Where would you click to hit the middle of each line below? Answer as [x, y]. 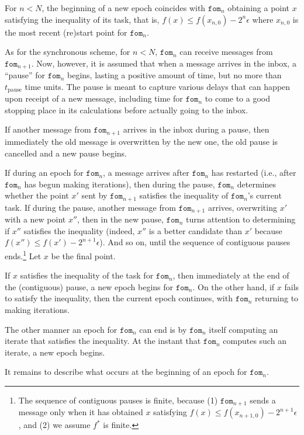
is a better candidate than [195, 230]
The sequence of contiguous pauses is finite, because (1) [118, 400]
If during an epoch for [44, 173]
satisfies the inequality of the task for [87, 275]
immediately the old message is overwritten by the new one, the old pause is [141, 141]
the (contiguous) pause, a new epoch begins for [89, 286]
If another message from [48, 129]
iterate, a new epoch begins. [55, 352]
